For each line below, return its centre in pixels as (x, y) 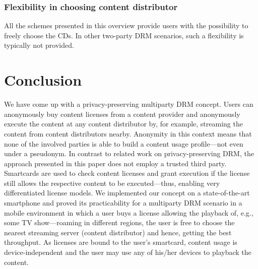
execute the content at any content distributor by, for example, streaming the (123, 124)
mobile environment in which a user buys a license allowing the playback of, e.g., (129, 212)
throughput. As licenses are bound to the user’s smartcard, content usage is (121, 242)
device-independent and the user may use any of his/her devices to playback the (128, 252)
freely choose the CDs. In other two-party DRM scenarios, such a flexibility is (124, 35)
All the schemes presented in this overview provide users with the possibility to (126, 25)
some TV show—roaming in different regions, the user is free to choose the (119, 222)
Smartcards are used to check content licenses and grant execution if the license (127, 173)
